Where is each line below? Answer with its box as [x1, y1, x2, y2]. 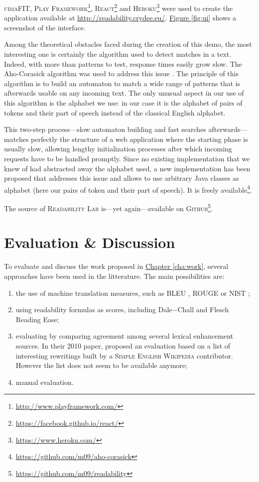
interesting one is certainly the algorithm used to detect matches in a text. [4, 49, 232, 59]
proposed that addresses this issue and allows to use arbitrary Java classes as [4, 173, 239, 183]
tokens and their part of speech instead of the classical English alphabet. [4, 107, 226, 118]
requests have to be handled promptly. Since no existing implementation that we [4, 153, 250, 163]
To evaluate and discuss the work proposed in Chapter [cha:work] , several [4, 261, 229, 271]
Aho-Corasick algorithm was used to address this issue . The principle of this [4, 68, 239, 79]
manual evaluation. [15, 376, 74, 387]
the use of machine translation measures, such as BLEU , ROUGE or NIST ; [15, 287, 251, 298]
